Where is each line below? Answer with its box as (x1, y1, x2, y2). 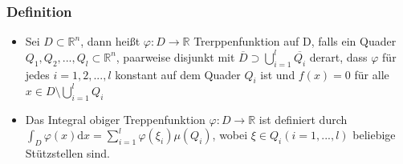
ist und (260, 66, 295, 82)
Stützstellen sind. (25, 145, 110, 162)
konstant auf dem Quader (115, 66, 241, 82)
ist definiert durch (258, 110, 348, 127)
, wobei (212, 126, 248, 143)
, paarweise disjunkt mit (116, 48, 235, 65)
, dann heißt (80, 33, 140, 50)
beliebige (352, 126, 396, 143)
